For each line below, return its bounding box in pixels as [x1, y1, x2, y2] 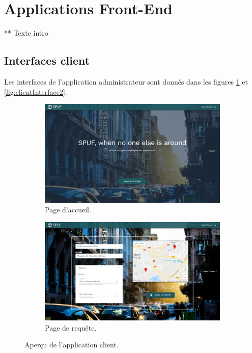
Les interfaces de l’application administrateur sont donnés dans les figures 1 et [4, 76, 248, 87]
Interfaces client [4, 52, 90, 68]
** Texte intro [4, 28, 48, 38]
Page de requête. [45, 322, 97, 333]
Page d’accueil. [45, 204, 91, 215]
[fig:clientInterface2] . [4, 86, 67, 97]
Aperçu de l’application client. [24, 339, 119, 350]
